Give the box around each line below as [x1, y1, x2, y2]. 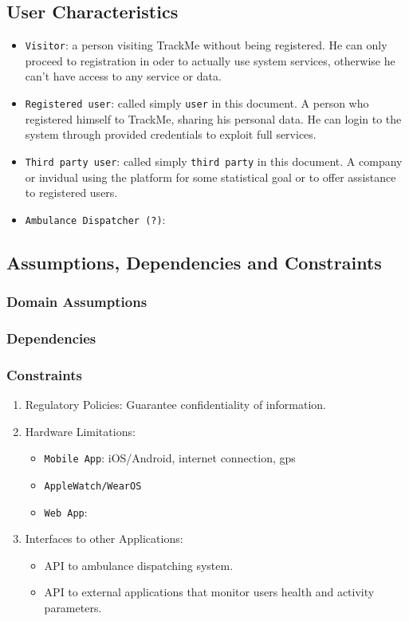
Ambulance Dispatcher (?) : [25, 210, 166, 227]
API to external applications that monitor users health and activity [44, 584, 375, 600]
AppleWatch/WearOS [44, 480, 142, 492]
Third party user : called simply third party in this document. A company [25, 152, 403, 169]
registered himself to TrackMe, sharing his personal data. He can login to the [25, 110, 402, 127]
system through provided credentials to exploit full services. [25, 126, 317, 143]
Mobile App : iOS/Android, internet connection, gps [44, 450, 296, 466]
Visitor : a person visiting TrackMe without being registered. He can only [25, 37, 387, 53]
